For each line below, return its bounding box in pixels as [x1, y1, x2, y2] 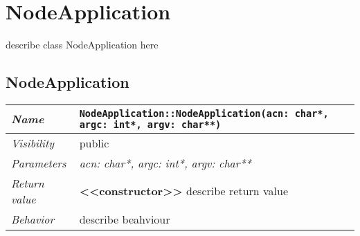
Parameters [11, 154, 66, 171]
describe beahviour [79, 210, 170, 227]
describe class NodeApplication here [6, 37, 159, 52]
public [79, 134, 109, 151]
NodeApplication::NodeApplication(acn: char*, [79, 107, 329, 119]
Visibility [11, 134, 55, 151]
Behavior [11, 210, 55, 227]
